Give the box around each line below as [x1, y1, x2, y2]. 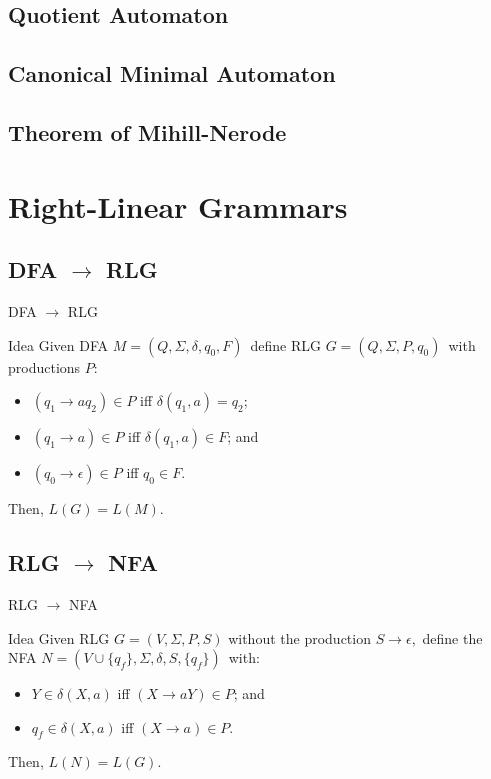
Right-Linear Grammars [8, 185, 348, 226]
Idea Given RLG [8, 627, 110, 648]
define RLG [250, 334, 322, 355]
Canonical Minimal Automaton [8, 58, 336, 89]
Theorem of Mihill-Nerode [8, 116, 287, 147]
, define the [411, 627, 483, 648]
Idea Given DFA [8, 334, 109, 355]
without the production [228, 627, 371, 648]
